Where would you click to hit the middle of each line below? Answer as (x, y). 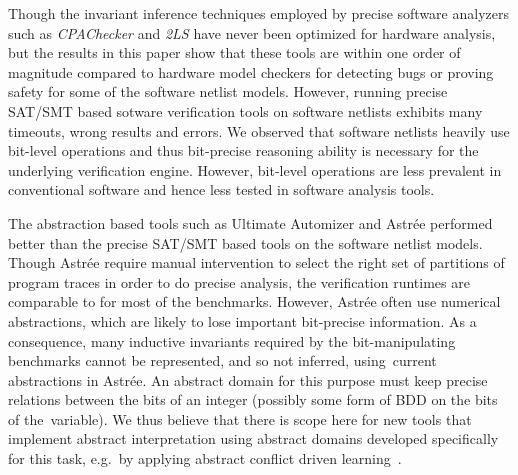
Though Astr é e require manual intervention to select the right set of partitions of (256, 262)
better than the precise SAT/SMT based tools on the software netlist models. (245, 242)
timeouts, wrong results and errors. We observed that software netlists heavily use (259, 130)
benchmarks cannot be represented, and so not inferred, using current (222, 360)
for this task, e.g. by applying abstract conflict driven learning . (205, 458)
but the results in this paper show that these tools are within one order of (234, 52)
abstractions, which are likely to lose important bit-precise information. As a (242, 320)
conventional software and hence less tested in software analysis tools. (221, 189)
